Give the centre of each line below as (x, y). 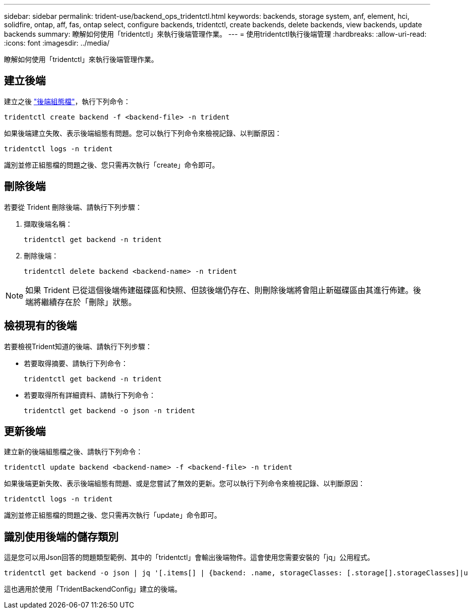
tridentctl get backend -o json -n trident (110, 410)
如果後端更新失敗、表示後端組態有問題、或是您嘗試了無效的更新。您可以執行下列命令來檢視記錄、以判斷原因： (184, 484)
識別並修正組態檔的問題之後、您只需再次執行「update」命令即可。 (113, 515)
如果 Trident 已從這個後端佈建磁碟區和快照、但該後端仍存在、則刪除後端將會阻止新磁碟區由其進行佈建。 (219, 290)
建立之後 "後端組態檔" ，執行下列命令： (67, 101)
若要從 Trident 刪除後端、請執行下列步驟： (73, 207)
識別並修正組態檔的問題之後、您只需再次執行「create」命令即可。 (112, 165)
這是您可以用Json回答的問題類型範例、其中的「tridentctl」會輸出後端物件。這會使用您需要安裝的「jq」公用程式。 (189, 557)
